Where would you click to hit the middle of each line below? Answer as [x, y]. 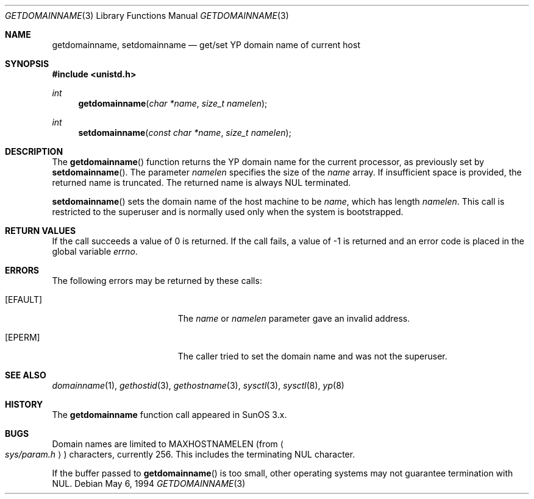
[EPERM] [23, 337]
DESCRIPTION [34, 151]
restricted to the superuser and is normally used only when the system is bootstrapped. [228, 212]
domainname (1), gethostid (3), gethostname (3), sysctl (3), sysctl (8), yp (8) [198, 385]
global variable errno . [95, 251]
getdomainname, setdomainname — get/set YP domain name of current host [206, 45]
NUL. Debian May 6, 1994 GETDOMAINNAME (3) [149, 483]
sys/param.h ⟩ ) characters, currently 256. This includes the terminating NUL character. [180, 454]
